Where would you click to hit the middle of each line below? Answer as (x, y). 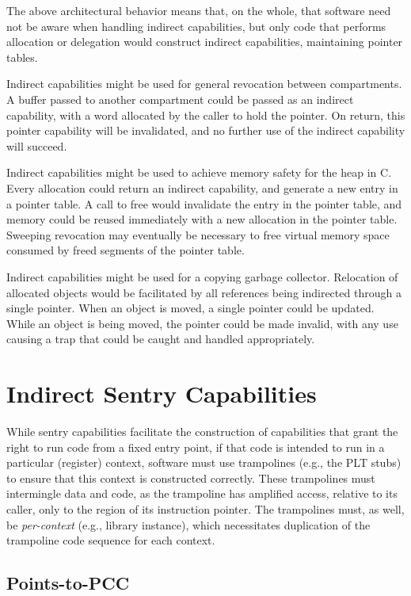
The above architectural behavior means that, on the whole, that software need (199, 10)
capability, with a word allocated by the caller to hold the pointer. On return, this (206, 115)
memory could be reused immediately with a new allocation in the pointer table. (202, 219)
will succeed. (37, 145)
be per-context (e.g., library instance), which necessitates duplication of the (188, 524)
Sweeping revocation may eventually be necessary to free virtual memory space (198, 234)
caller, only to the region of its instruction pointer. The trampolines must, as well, (205, 508)
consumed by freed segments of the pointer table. (126, 250)
